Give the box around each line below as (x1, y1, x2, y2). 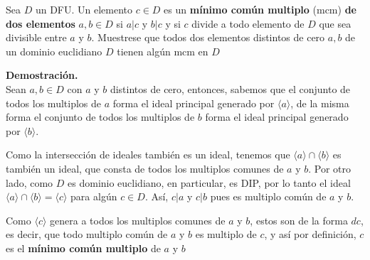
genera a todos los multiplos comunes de (50, 212, 226, 227)
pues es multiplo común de (210, 189, 327, 204)
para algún (70, 189, 117, 204)
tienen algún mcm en (117, 43, 208, 58)
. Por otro (308, 161, 351, 175)
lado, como (6, 175, 53, 190)
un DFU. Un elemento (35, 2, 133, 16)
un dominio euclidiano (6, 43, 102, 58)
